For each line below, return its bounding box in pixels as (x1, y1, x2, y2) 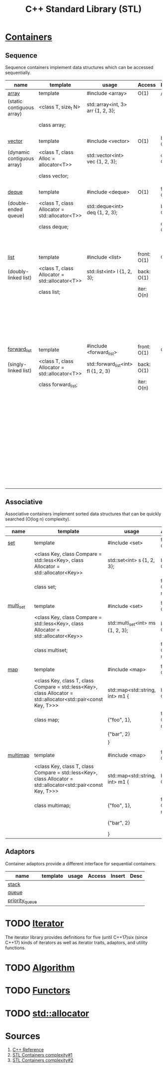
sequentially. (5, 70, 31, 76)
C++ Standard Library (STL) (25, 3, 142, 15)
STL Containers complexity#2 (12, 1057, 74, 1064)
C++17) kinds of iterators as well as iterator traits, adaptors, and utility (5, 939, 148, 945)
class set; (34, 584, 56, 590)
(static (7, 98, 23, 105)
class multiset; (34, 647, 68, 654)
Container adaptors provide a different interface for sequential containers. (5, 860, 157, 866)
